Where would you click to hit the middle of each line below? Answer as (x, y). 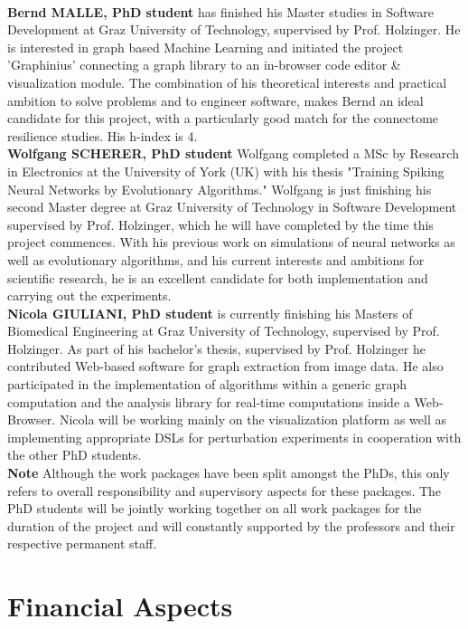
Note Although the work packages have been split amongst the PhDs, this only (229, 473)
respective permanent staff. (82, 543)
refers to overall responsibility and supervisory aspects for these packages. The (225, 490)
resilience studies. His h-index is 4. (103, 135)
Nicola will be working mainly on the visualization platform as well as (253, 419)
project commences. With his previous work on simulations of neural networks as (231, 242)
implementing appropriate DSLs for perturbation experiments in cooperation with (234, 437)
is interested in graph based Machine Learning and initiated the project (206, 47)
